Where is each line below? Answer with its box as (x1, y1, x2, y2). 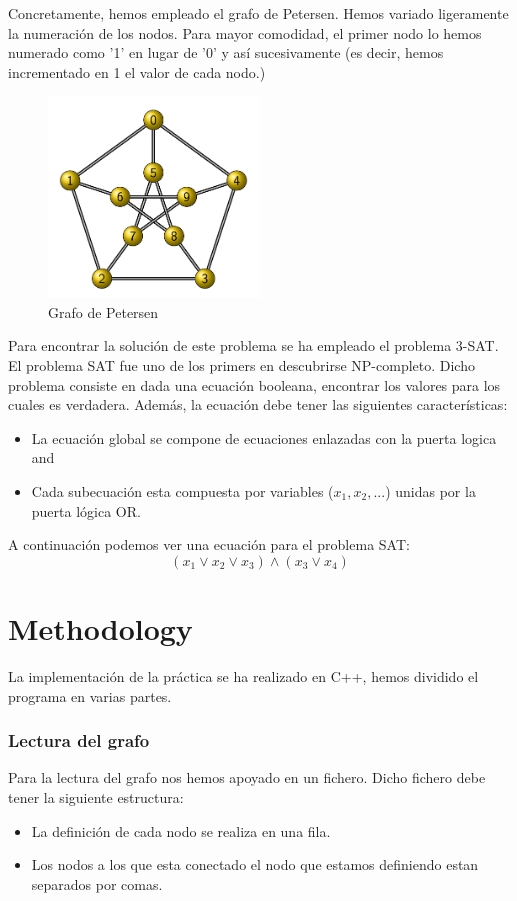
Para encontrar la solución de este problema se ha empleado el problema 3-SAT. (8, 335, 499, 356)
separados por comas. (31, 873, 163, 894)
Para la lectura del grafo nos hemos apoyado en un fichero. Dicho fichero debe (8, 767, 486, 788)
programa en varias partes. (8, 685, 172, 706)
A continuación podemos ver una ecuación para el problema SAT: (8, 534, 410, 555)
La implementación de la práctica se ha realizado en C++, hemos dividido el (8, 665, 479, 686)
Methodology (8, 607, 193, 648)
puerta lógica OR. (31, 500, 141, 521)
